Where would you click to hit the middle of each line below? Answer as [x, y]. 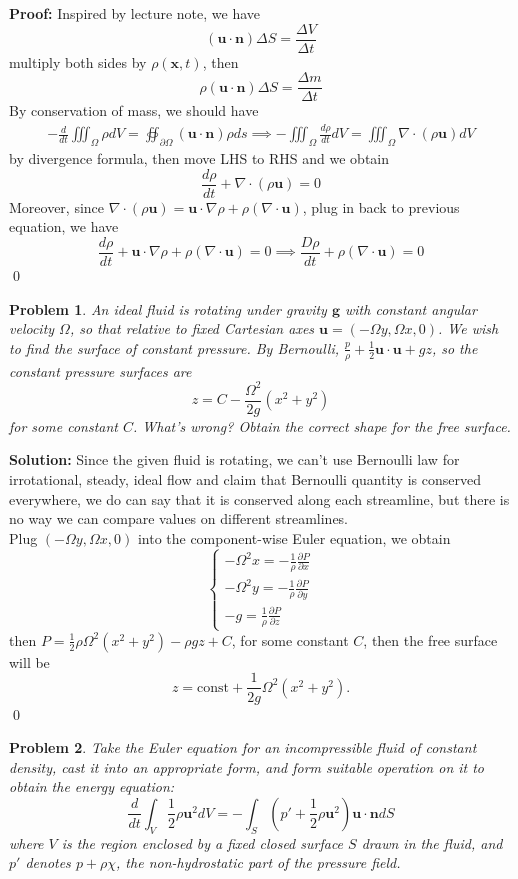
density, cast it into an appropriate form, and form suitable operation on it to [247, 766]
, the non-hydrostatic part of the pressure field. [258, 862]
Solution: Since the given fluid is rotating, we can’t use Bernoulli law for [234, 459]
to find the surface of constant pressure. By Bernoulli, [174, 347]
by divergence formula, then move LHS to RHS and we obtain [199, 158]
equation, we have [64, 226]
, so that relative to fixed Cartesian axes [192, 328]
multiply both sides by [78, 61]
